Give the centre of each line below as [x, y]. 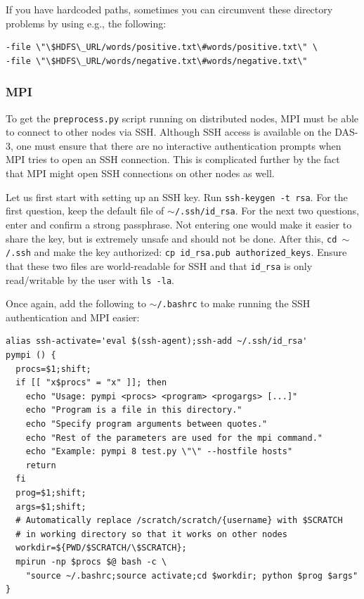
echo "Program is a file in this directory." [134, 410]
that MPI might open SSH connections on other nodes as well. [140, 173]
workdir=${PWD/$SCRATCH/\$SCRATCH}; [101, 548]
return [41, 465]
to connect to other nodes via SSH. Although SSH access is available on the [169, 132]
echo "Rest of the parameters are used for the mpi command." [174, 438]
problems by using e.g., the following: [86, 23]
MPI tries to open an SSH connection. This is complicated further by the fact [173, 159]
